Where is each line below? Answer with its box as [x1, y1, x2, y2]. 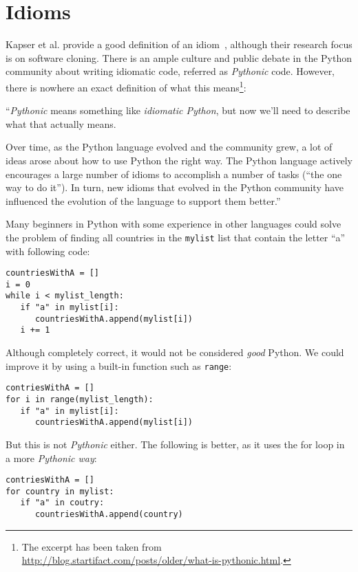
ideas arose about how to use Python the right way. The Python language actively [6, 153, 352, 167]
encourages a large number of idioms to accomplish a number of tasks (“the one [6, 166, 342, 181]
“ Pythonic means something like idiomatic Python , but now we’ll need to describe [6, 103, 350, 118]
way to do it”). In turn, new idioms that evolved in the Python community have [6, 180, 344, 195]
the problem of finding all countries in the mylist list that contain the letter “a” [6, 230, 346, 244]
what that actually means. [6, 116, 116, 131]
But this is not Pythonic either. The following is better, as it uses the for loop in [6, 437, 345, 451]
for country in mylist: [6, 486, 114, 496]
